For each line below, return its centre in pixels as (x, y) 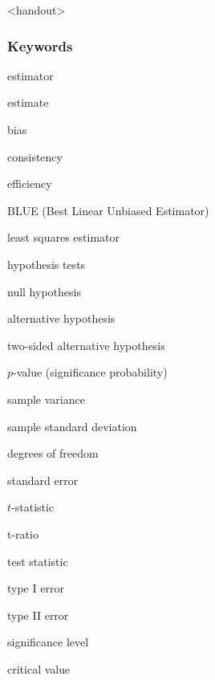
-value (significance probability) (90, 372)
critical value (39, 668)
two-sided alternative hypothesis (86, 345)
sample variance (46, 399)
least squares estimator (63, 237)
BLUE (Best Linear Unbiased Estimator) (108, 210)
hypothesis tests (47, 264)
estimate (28, 102)
